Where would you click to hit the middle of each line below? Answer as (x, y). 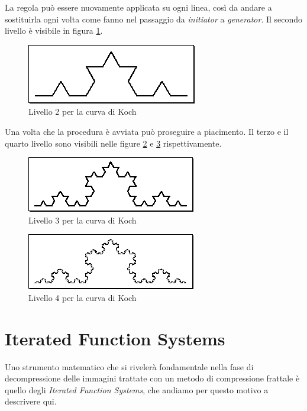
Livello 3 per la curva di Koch (83, 220)
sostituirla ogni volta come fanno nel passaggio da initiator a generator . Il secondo (154, 19)
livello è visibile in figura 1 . (54, 30)
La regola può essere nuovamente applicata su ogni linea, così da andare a (138, 7)
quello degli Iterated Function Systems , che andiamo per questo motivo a (137, 389)
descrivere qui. (31, 401)
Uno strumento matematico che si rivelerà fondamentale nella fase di (129, 366)
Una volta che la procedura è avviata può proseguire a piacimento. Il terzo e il (147, 131)
